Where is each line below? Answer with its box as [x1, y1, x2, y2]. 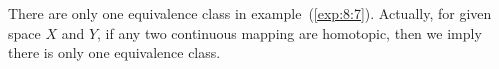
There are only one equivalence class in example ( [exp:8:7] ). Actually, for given [8, 3, 492, 23]
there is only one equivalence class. [8, 42, 221, 63]
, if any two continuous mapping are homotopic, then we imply [97, 22, 482, 43]
